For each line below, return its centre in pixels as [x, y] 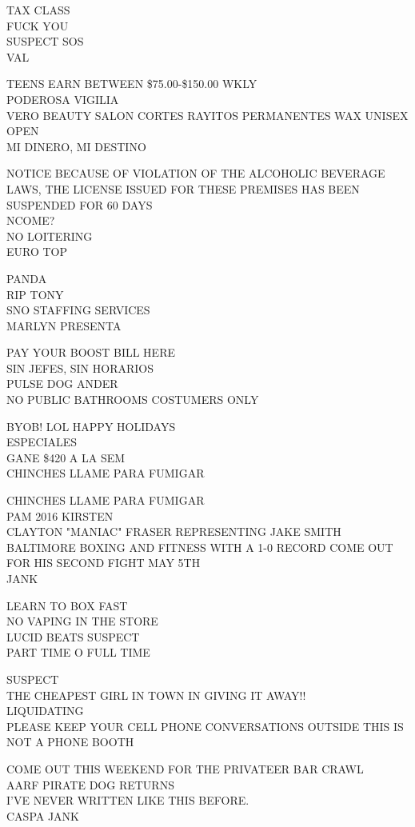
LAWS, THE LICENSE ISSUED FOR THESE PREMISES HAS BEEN [183, 188]
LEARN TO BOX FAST [67, 605]
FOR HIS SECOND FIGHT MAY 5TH [104, 563]
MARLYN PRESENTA [64, 325]
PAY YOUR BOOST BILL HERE [91, 352]
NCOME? [31, 220]
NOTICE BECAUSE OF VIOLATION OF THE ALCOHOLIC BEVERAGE [196, 173]
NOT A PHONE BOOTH [70, 742]
